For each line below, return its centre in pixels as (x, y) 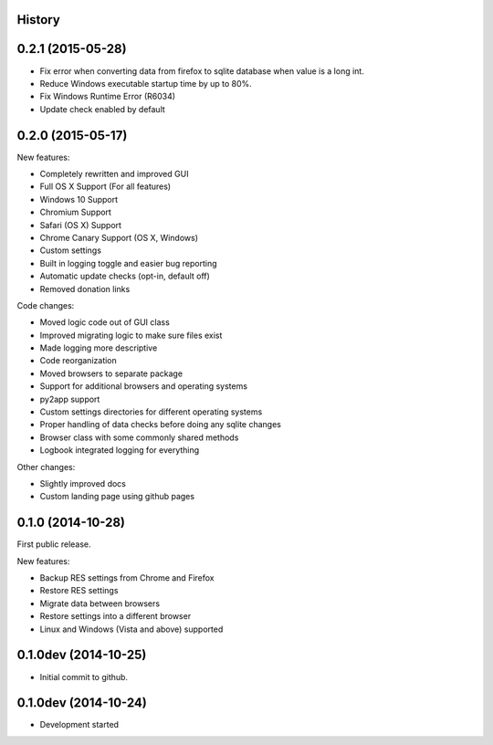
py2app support (70, 399)
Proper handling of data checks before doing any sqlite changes (161, 425)
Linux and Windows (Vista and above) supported (131, 629)
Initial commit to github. (84, 677)
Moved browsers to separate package (111, 373)
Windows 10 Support (79, 199)
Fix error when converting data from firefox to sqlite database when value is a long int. (202, 71)
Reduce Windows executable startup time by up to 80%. (146, 83)
